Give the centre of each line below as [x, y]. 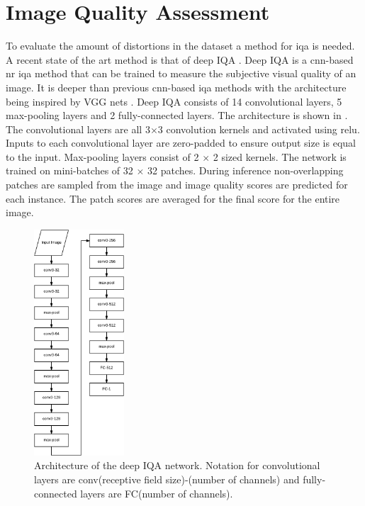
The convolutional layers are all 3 [78, 129]
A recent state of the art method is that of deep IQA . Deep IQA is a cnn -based [180, 59]
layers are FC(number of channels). [157, 493]
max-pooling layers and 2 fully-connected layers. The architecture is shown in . [177, 115]
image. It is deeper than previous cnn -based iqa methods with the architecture [176, 87]
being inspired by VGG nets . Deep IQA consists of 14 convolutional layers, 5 [174, 101]
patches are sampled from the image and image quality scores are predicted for [177, 185]
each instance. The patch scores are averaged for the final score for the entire [173, 198]
